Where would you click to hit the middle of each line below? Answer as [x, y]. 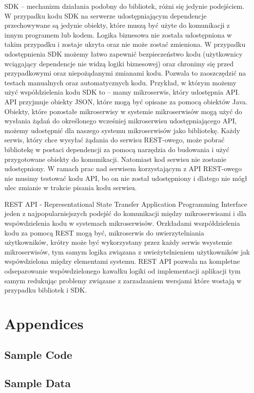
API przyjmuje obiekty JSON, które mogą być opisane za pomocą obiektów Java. [126, 101]
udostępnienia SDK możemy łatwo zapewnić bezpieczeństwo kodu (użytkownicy [124, 53]
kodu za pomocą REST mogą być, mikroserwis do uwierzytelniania [104, 232]
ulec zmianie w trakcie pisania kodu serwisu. [71, 187]
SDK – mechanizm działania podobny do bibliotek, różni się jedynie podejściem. [125, 6]
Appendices [44, 323]
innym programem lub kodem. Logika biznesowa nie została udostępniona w [118, 34]
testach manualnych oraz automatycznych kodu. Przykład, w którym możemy [121, 82]
